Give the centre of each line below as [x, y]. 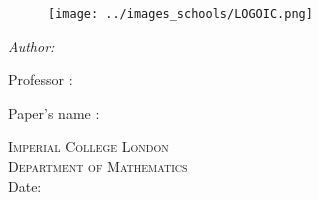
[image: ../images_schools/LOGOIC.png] [180, 14]
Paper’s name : [54, 112]
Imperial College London [88, 146]
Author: [31, 45]
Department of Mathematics [98, 166]
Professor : [40, 79]
